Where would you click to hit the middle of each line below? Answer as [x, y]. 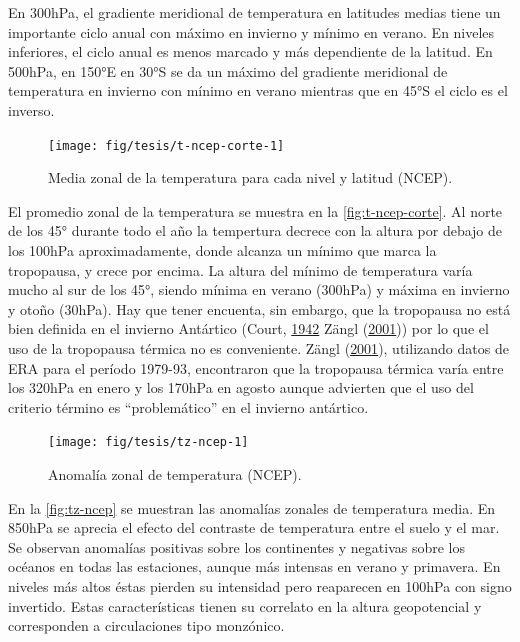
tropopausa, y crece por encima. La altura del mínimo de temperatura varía [240, 269]
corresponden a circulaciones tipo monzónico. [146, 625]
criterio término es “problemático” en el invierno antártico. [188, 406]
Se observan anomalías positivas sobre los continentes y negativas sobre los [237, 546]
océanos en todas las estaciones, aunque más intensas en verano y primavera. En [254, 566]
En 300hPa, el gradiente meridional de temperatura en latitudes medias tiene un [254, 12]
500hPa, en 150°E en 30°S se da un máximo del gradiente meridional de [228, 70]
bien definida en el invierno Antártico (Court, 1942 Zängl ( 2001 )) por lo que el [248, 328]
